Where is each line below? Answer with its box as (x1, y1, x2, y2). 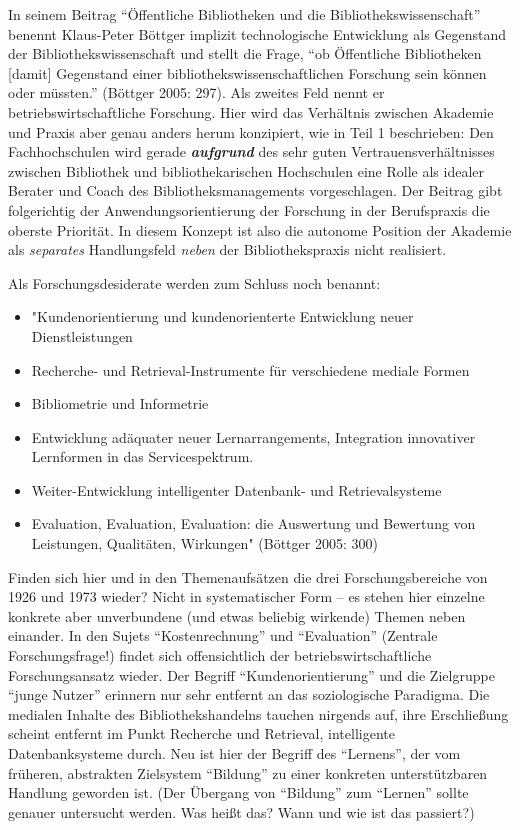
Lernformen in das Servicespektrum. (31, 446, 254, 467)
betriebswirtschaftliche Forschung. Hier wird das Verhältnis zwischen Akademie (8, 101, 494, 122)
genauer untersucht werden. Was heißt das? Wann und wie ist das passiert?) (8, 801, 475, 822)
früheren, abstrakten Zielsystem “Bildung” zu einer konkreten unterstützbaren (8, 762, 488, 783)
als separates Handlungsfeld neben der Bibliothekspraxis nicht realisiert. (8, 239, 447, 260)
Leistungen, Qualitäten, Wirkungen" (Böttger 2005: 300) (31, 533, 378, 554)
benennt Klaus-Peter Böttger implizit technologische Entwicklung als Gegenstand (8, 23, 507, 44)
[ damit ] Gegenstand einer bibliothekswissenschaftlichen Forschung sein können (8, 62, 487, 83)
